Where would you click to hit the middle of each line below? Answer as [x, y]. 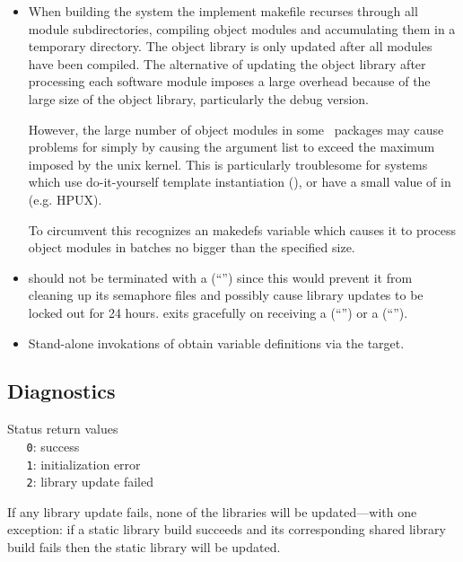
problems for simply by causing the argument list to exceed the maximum [231, 147]
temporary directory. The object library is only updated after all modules [230, 46]
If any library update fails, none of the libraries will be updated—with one [212, 511]
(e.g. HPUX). [65, 199]
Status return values [63, 429]
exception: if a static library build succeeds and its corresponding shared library [227, 529]
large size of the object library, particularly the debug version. [198, 98]
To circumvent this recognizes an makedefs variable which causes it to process [242, 229]
